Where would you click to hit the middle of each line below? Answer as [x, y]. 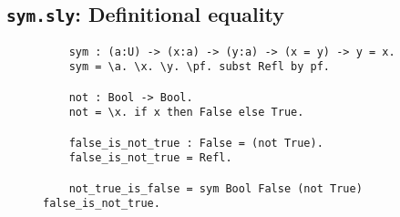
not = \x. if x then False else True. [186, 113]
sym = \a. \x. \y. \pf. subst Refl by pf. [199, 67]
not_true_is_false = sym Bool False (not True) [215, 188]
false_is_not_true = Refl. [150, 158]
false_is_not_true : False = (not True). [196, 143]
